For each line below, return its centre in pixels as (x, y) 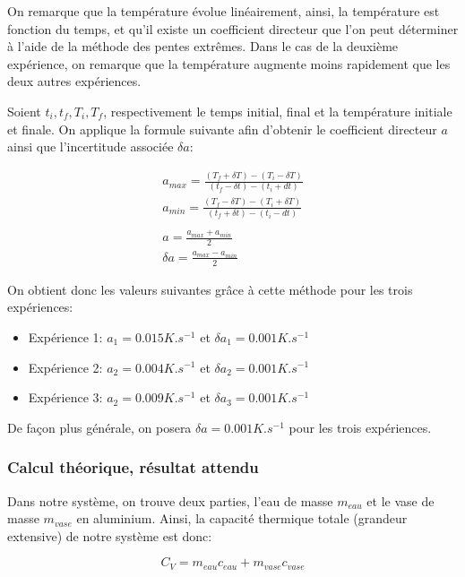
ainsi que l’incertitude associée (90, 146)
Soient (24, 111)
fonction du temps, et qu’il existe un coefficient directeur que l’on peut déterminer (233, 28)
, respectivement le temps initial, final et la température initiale (278, 111)
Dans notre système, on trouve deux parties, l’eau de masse (170, 500)
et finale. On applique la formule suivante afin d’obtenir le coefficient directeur (222, 129)
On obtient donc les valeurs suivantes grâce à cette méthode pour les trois (210, 289)
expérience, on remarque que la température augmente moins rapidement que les (229, 63)
